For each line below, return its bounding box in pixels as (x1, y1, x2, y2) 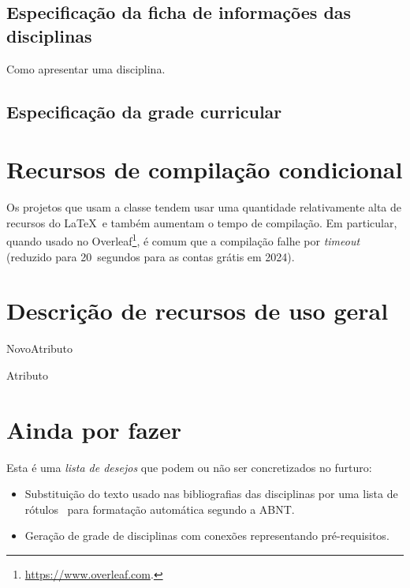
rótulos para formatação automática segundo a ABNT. (24, 500, 295, 517)
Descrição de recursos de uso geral (6, 294, 389, 327)
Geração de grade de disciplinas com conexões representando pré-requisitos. (24, 527, 389, 544)
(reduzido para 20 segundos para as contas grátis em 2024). (6, 248, 295, 264)
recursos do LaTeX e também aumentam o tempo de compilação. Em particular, (6, 214, 397, 230)
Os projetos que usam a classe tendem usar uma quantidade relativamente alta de (6, 199, 402, 215)
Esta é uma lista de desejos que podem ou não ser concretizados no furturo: (6, 459, 372, 475)
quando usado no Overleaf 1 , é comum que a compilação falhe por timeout (6, 230, 360, 249)
